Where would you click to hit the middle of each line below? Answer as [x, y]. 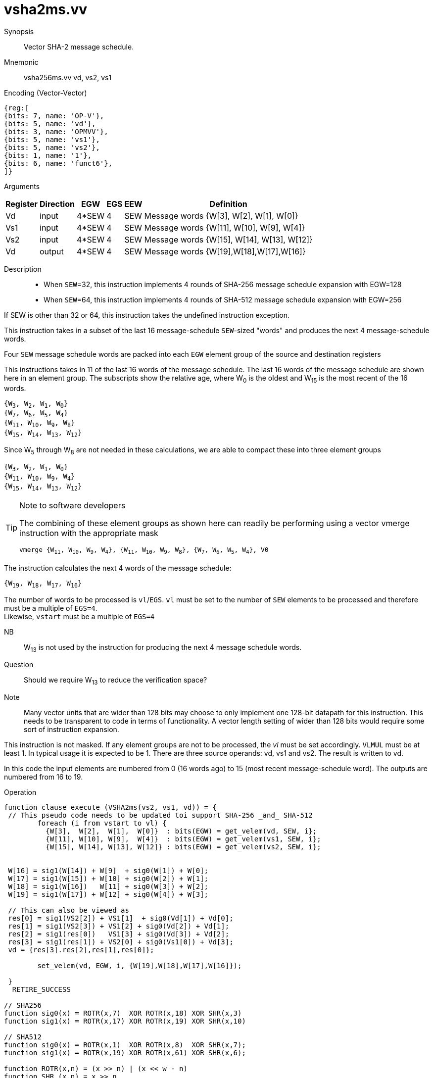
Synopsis [19, 31]
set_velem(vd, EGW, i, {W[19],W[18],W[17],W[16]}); [140, 965]
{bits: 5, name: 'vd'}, [50, 123]
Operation [20, 792]
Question [19, 665]
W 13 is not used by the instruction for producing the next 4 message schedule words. [163, 648]
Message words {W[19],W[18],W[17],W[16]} [225, 251]
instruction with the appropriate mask [89, 533]
